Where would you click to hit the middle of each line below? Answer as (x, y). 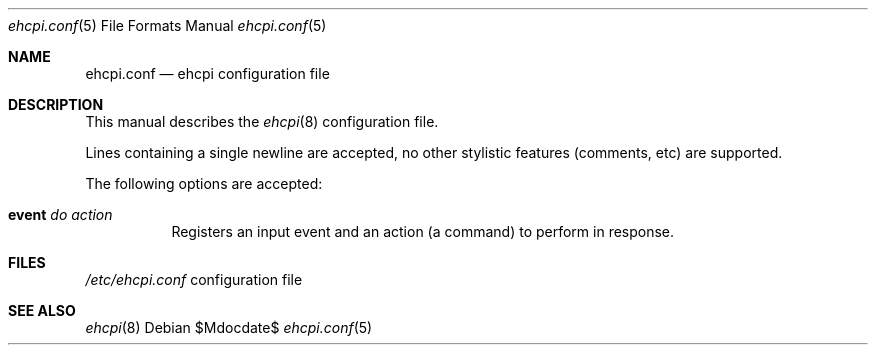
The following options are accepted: (204, 183)
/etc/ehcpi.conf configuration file (194, 279)
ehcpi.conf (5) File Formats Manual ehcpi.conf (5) (167, 25)
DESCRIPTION (56, 104)
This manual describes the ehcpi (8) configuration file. (262, 121)
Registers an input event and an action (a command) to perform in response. (423, 231)
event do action (60, 214)
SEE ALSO (42, 310)
